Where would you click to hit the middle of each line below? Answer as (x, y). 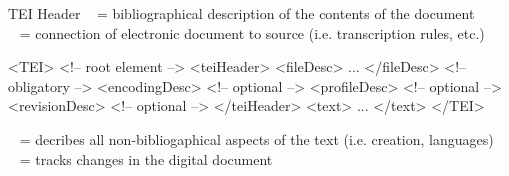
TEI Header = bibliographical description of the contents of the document (241, 13)
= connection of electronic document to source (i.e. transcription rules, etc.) (252, 32)
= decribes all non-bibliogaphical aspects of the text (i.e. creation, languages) (256, 138)
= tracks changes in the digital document (146, 158)
